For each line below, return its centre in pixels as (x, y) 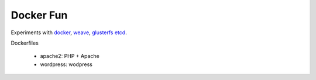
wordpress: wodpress (66, 64)
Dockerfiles (25, 43)
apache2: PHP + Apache (70, 56)
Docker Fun (39, 15)
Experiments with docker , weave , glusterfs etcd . (69, 32)
